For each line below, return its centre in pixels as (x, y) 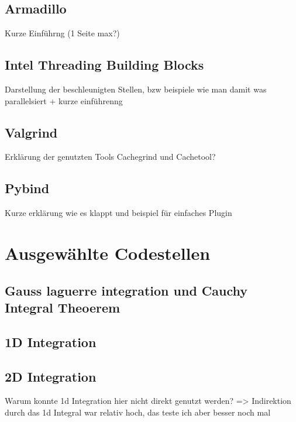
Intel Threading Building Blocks (104, 65)
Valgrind (31, 132)
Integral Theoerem (63, 307)
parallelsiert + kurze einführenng (64, 100)
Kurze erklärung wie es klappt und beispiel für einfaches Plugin (118, 213)
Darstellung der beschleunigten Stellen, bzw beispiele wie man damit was (136, 89)
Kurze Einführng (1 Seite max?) (62, 33)
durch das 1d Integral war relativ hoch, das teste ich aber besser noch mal (138, 412)
